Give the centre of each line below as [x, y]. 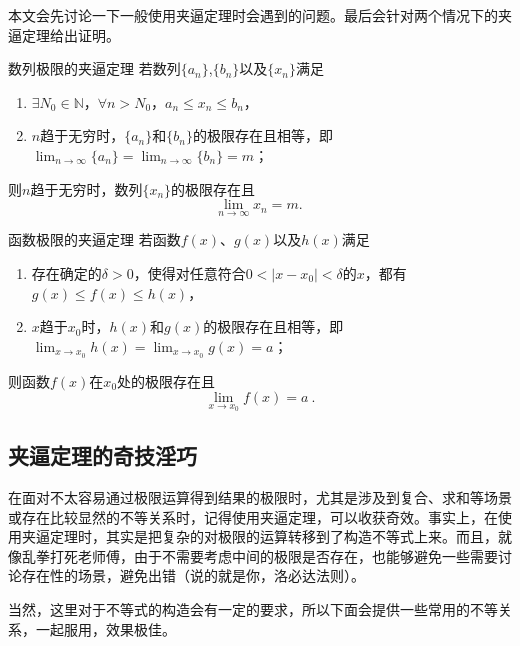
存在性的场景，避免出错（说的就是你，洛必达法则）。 [193, 575]
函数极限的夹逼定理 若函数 [94, 239]
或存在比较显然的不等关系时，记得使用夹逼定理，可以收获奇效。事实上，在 [253, 516]
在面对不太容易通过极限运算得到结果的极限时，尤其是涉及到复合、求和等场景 [260, 497]
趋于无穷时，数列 [86, 188]
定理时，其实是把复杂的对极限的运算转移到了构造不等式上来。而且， [273, 536]
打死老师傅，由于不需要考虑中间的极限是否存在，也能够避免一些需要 [273, 555]
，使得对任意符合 [189, 272]
